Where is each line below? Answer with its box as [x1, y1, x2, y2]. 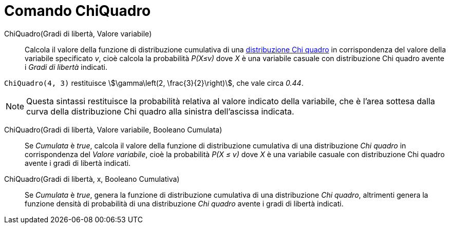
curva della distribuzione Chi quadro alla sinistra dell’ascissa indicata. [26, 106, 294, 117]
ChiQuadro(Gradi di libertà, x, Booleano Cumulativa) [4, 174, 180, 183]
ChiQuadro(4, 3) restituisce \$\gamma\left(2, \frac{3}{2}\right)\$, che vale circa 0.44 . [4, 78, 304, 87]
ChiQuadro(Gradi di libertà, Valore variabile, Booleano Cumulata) [4, 125, 222, 134]
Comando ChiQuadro [4, 2, 151, 20]
